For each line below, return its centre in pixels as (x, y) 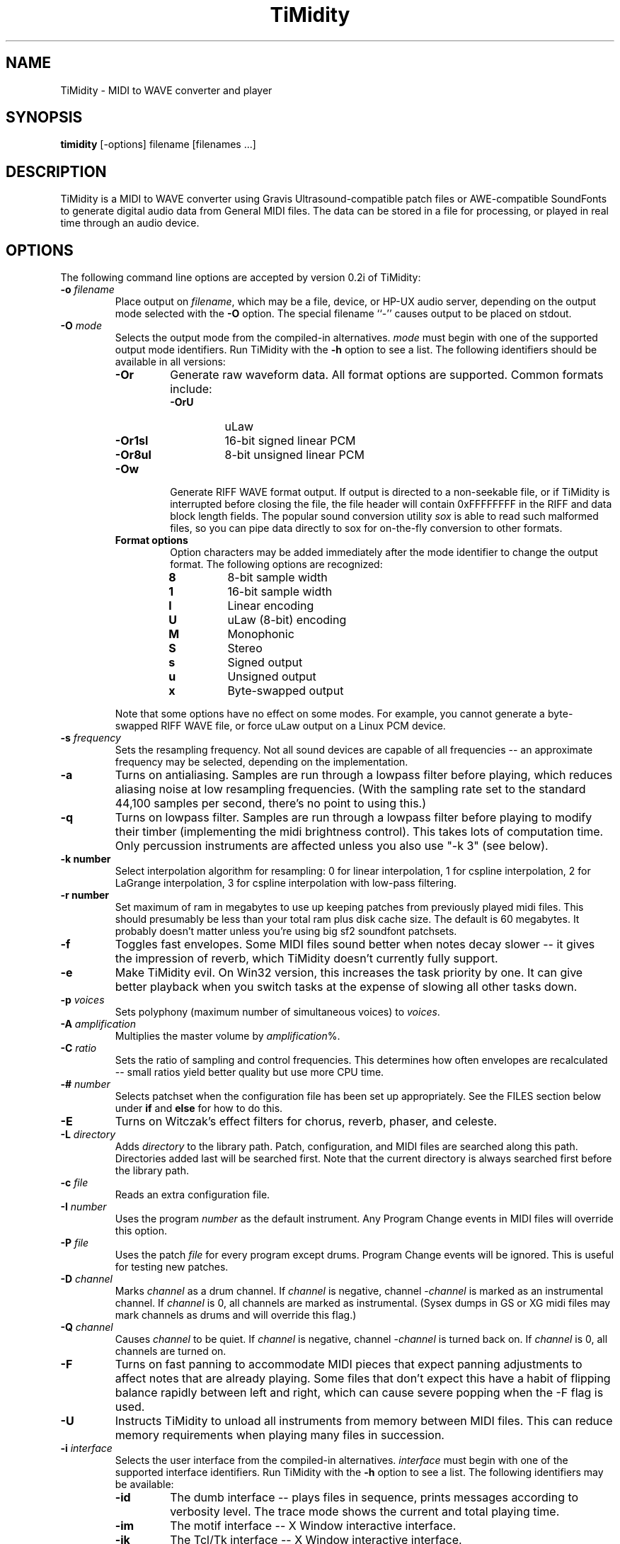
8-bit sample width (277, 578)
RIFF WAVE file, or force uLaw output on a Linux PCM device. (303, 726)
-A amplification (98, 1024)
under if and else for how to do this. (199, 1108)
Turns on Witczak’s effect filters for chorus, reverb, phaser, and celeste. (306, 1122)
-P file (75, 1243)
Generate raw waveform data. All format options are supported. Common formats (387, 375)
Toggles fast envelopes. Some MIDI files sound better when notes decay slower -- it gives (355, 944)
